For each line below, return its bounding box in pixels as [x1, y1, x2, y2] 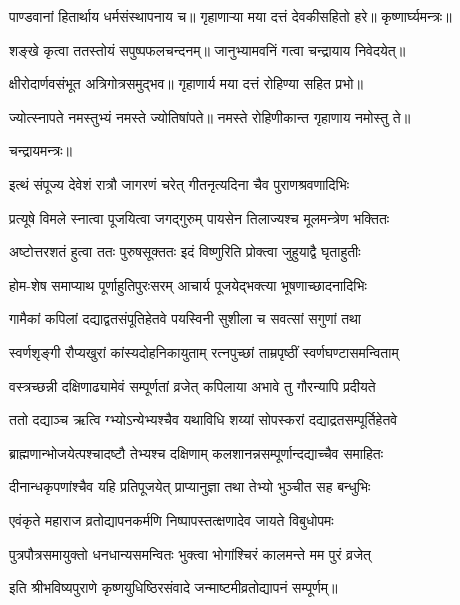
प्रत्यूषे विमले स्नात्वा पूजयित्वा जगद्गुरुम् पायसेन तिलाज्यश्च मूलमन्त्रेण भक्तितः [9, 207, 390, 228]
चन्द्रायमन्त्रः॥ [9, 140, 72, 161]
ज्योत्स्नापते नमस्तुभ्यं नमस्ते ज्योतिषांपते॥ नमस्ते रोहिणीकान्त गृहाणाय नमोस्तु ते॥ [9, 106, 411, 127]
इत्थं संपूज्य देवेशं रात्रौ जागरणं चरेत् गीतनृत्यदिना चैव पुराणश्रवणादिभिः [9, 173, 350, 194]
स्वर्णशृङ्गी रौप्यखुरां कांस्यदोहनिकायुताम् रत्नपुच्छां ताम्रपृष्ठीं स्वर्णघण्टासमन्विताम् [9, 341, 399, 362]
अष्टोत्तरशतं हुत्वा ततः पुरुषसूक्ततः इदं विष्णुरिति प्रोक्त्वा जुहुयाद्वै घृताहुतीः [9, 241, 361, 262]
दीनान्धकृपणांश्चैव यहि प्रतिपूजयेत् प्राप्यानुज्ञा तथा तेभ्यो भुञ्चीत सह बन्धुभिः [9, 476, 371, 497]
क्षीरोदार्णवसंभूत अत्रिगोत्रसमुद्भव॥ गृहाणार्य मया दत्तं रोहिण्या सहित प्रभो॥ [9, 73, 363, 94]
